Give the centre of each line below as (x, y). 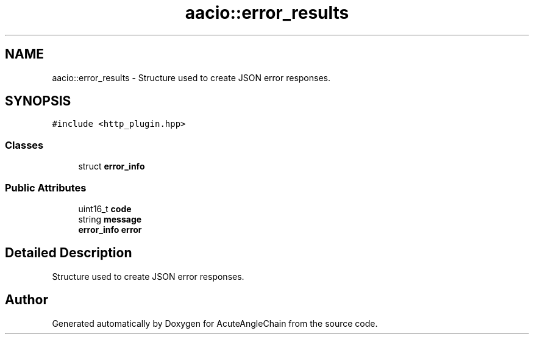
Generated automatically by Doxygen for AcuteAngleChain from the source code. (215, 323)
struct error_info (112, 166)
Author (27, 300)
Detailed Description (69, 253)
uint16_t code (105, 209)
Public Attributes (46, 187)
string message (110, 219)
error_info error (110, 229)
